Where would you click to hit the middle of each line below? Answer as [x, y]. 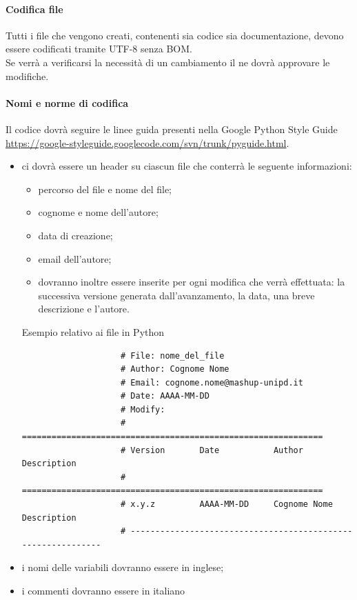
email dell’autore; [75, 258]
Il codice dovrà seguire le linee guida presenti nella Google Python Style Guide [172, 129]
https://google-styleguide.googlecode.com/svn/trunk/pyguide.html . [147, 142]
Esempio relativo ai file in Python [93, 331]
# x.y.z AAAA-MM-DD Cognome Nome [226, 504]
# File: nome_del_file [172, 356]
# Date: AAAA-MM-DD [165, 396]
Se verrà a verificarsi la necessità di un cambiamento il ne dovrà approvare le [168, 62]
